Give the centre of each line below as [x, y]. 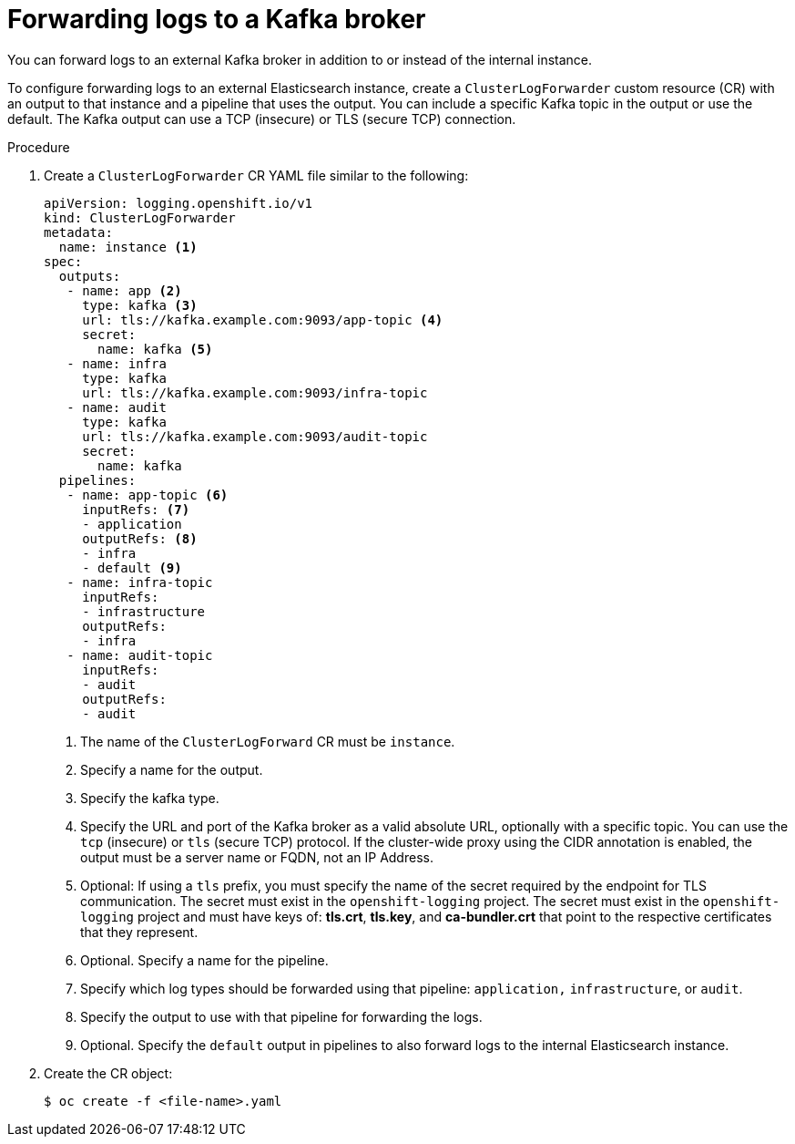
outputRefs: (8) [140, 538]
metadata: [78, 232]
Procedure [39, 147]
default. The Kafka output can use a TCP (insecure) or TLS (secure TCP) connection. [262, 119]
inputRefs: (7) [136, 509]
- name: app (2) [124, 290]
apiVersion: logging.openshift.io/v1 [178, 203]
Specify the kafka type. [150, 798]
